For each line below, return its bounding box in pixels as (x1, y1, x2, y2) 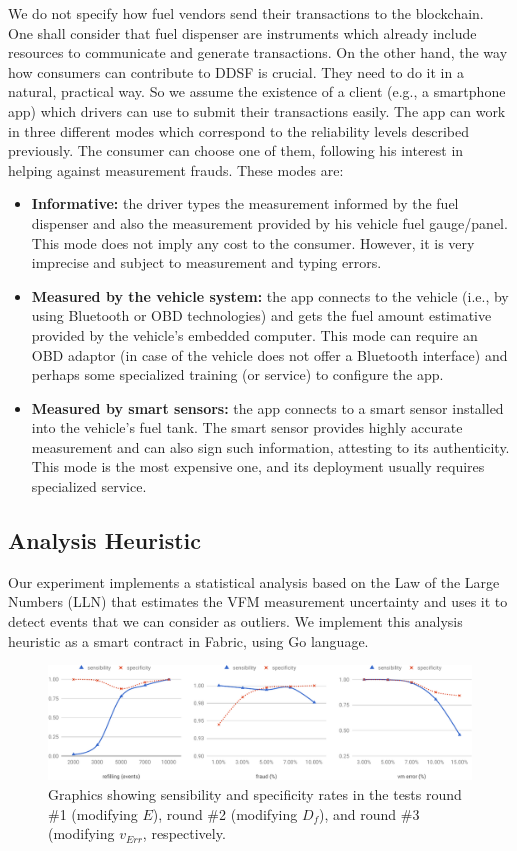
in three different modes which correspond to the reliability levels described (8, 120, 469, 141)
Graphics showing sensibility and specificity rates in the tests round (48, 783, 462, 804)
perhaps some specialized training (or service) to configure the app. (31, 364, 444, 385)
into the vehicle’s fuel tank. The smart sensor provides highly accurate (31, 417, 463, 438)
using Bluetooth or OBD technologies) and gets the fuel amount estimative (31, 305, 492, 326)
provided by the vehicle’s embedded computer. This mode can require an (31, 324, 478, 345)
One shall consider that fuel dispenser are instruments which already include (8, 22, 477, 43)
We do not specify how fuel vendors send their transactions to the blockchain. (8, 3, 484, 23)
